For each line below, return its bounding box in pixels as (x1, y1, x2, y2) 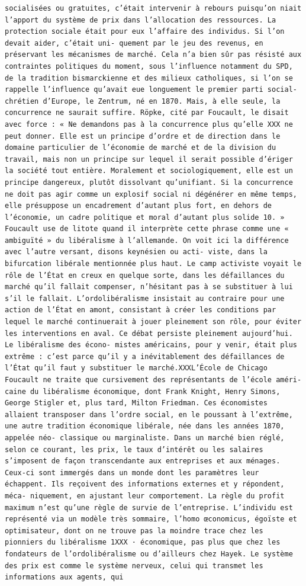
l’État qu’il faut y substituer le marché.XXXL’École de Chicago (5, 364, 268, 373)
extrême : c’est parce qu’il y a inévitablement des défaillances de (5, 352, 285, 361)
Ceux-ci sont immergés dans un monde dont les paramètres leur (5, 468, 259, 477)
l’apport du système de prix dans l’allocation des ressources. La (5, 15, 276, 24)
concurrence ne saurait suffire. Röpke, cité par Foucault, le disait (5, 108, 289, 117)
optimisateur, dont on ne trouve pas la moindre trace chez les (5, 526, 263, 535)
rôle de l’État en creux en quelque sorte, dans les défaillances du (5, 271, 285, 280)
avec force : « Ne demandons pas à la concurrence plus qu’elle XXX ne (5, 120, 293, 129)
